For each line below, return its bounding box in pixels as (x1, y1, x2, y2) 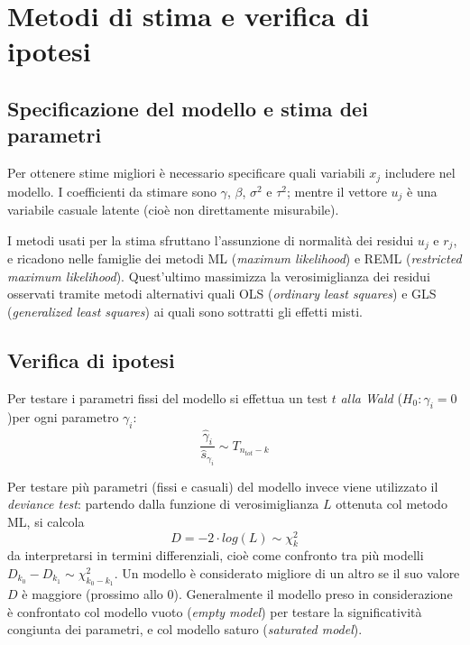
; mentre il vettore (286, 181, 387, 200)
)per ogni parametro (7, 408, 119, 427)
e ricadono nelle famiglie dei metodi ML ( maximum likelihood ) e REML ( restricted (7, 249, 462, 268)
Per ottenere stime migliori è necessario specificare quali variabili (7, 163, 365, 182)
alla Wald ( (340, 388, 402, 407)
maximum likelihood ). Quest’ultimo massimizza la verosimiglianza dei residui (7, 266, 430, 285)
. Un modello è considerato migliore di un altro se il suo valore (114, 563, 460, 582)
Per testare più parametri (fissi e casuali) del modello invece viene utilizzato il (7, 476, 438, 495)
